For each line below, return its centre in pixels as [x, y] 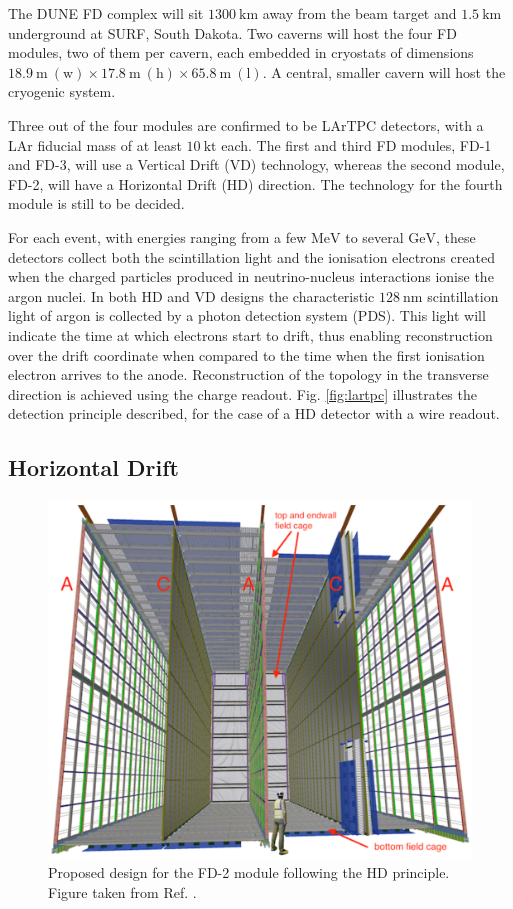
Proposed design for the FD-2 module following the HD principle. [249, 872]
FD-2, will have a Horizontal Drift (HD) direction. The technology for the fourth [255, 183]
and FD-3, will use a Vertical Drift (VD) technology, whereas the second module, [256, 164]
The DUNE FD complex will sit [106, 13]
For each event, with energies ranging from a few [157, 236]
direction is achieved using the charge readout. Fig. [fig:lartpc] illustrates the [242, 393]
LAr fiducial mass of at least [95, 144]
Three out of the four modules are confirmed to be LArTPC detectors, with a [246, 124]
